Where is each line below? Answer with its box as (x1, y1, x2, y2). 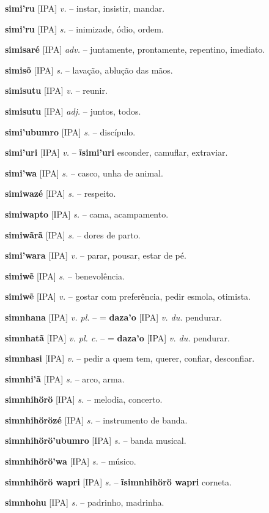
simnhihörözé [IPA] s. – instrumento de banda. (5, 413, 188, 426)
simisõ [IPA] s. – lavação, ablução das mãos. (5, 63, 173, 76)
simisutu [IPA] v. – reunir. (5, 84, 108, 97)
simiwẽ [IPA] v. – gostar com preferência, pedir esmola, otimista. (5, 290, 251, 303)
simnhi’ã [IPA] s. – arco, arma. (5, 372, 125, 385)
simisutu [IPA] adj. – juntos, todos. (5, 104, 141, 117)
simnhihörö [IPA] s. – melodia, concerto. (5, 393, 163, 406)
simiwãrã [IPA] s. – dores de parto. (5, 228, 141, 241)
